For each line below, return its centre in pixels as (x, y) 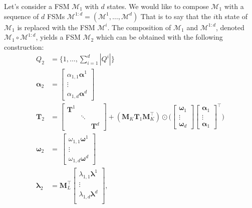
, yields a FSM (58, 37)
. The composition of (139, 27)
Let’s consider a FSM (37, 6)
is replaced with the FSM (56, 27)
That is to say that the (176, 16)
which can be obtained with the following (159, 37)
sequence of (22, 16)
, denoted (230, 27)
